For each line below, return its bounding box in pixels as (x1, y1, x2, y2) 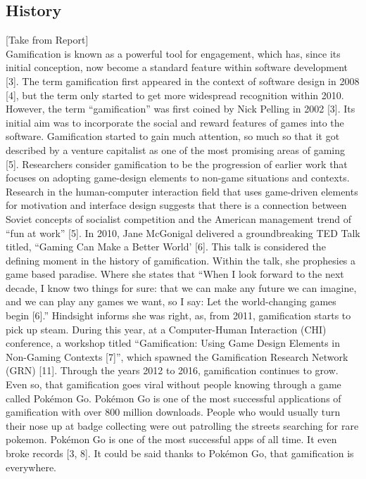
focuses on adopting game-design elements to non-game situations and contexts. (6, 170, 350, 185)
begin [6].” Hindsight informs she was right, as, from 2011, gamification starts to (6, 308, 351, 323)
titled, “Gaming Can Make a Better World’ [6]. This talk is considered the (6, 239, 326, 254)
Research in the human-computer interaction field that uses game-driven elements (6, 184, 358, 198)
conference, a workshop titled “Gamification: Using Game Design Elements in (6, 336, 341, 350)
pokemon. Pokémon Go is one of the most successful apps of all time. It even (6, 432, 337, 447)
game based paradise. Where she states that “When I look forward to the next (6, 267, 344, 281)
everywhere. (6, 459, 57, 474)
